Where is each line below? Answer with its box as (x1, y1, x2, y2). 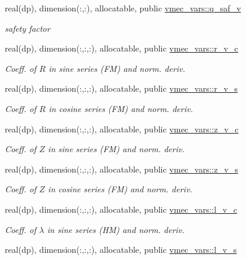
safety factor (5, 22, 50, 34)
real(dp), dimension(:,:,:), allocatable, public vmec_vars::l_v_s (5, 243, 237, 256)
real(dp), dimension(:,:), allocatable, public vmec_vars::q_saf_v (5, 2, 241, 14)
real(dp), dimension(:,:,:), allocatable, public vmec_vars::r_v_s (5, 82, 238, 95)
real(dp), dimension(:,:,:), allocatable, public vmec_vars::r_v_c (5, 42, 238, 55)
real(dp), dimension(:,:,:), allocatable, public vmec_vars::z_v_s (5, 162, 238, 175)
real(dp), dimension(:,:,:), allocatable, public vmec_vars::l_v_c (5, 202, 238, 215)
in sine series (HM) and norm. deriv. (47, 223, 185, 235)
